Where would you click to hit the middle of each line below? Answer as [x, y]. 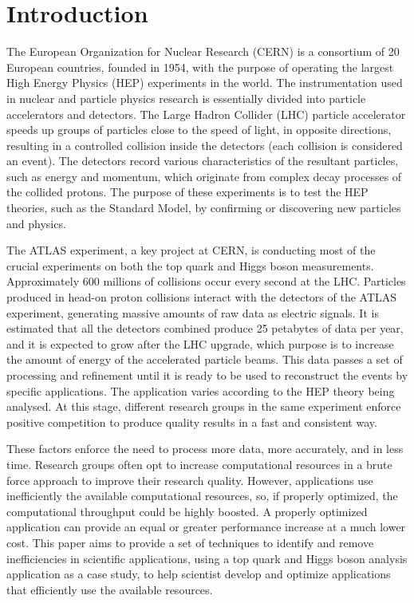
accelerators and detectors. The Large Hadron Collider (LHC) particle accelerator [206, 114]
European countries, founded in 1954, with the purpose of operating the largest [200, 67]
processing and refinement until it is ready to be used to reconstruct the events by [207, 375]
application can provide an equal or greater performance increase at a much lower [206, 527]
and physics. [36, 223]
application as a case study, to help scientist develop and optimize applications [199, 574]
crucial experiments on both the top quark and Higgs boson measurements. [190, 265]
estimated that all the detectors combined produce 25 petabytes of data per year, [205, 328]
